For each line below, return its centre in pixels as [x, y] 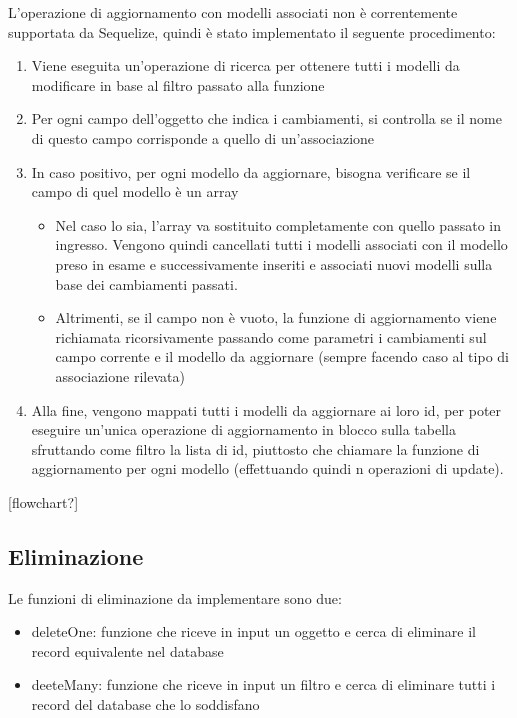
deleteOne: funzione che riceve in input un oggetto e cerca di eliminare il [254, 631]
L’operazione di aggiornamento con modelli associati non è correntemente [233, 12]
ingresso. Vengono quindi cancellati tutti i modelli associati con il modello [281, 244]
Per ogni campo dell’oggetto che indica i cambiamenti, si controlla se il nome [266, 118]
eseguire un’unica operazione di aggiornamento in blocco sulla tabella [243, 429]
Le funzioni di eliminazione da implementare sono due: [175, 597]
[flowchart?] [43, 501]
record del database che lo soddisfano [145, 704]
